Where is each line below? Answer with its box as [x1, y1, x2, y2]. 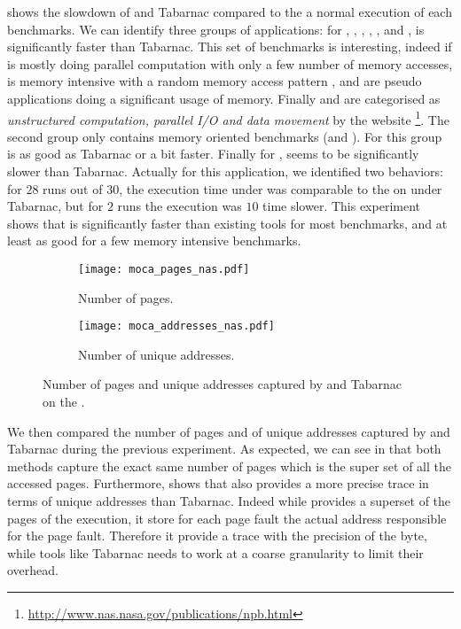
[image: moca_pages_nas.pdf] [78, 262, 250, 276]
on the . [43, 392, 85, 411]
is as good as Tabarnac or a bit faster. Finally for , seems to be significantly [7, 144, 419, 163]
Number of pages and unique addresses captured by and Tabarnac [43, 375, 402, 393]
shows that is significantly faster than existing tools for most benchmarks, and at [7, 214, 448, 232]
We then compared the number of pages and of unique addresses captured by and [7, 422, 450, 440]
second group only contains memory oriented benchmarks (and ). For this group [7, 127, 442, 145]
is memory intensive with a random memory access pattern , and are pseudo [7, 72, 422, 90]
